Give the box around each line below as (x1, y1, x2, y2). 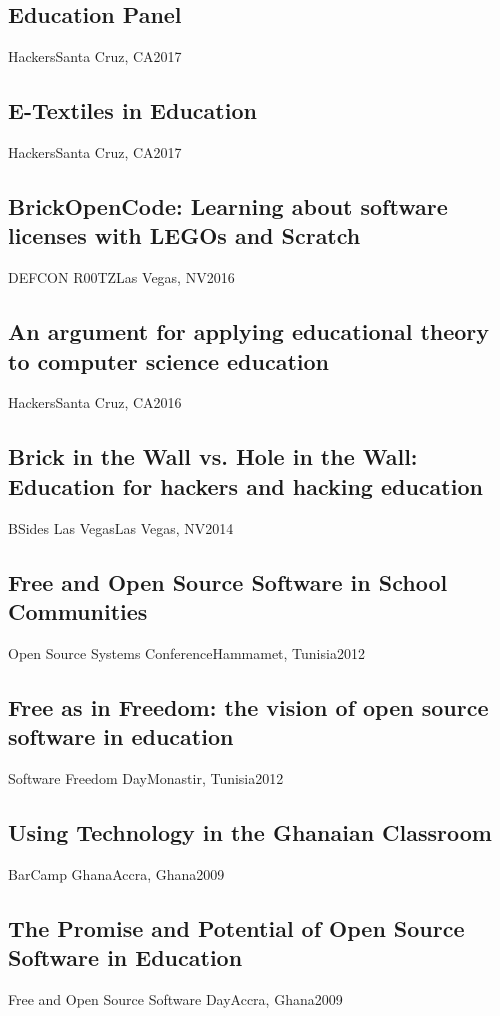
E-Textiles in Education (8, 95, 257, 126)
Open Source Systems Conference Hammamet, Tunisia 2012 (8, 642, 365, 663)
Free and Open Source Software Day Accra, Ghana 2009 (8, 988, 343, 1009)
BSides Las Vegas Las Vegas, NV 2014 (8, 517, 234, 538)
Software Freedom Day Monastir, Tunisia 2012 (8, 767, 284, 788)
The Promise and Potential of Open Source (8, 912, 465, 943)
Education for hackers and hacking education (8, 470, 483, 501)
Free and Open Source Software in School (8, 566, 448, 597)
